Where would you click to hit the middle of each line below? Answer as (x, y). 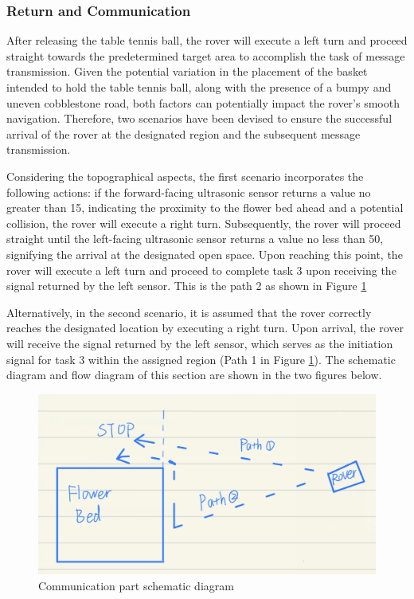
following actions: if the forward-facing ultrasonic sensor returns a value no (189, 192)
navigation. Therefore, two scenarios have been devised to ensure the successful (199, 118)
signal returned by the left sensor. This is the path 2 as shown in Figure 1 (187, 286)
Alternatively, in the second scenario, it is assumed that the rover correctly (189, 312)
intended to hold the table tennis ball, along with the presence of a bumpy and (199, 87)
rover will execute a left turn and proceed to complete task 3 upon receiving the (201, 270)
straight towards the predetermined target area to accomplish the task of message (206, 55)
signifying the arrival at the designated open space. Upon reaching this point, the (205, 254)
